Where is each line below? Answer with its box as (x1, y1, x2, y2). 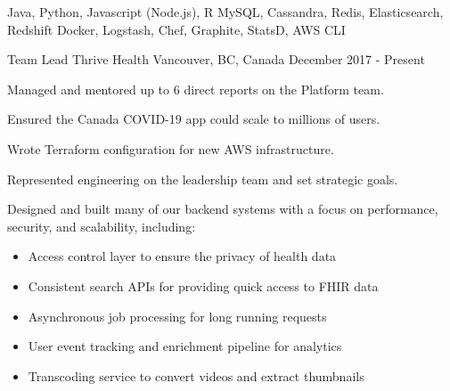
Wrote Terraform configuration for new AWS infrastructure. (7, 139, 334, 158)
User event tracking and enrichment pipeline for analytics (28, 337, 342, 355)
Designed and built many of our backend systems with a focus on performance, (7, 200, 438, 218)
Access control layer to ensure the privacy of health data (28, 247, 337, 265)
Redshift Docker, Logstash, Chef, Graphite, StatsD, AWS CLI (7, 20, 346, 38)
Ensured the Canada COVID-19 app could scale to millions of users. (7, 110, 380, 128)
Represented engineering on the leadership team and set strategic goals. (7, 169, 398, 188)
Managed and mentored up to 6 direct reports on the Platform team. (7, 79, 384, 98)
